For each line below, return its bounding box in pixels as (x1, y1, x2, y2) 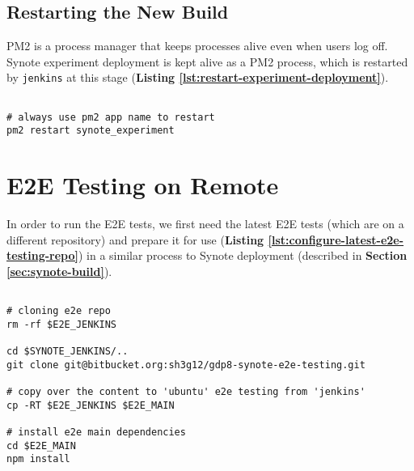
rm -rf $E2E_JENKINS (6, 318, 117, 330)
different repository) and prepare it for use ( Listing (6, 231, 264, 248)
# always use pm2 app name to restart (6, 111, 215, 123)
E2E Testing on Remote (6, 168, 279, 202)
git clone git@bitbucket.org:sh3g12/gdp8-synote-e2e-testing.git (6, 359, 365, 371)
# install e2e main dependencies (6, 426, 186, 439)
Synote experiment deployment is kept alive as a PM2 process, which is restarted (6, 53, 408, 70)
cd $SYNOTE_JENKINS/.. (6, 346, 129, 358)
